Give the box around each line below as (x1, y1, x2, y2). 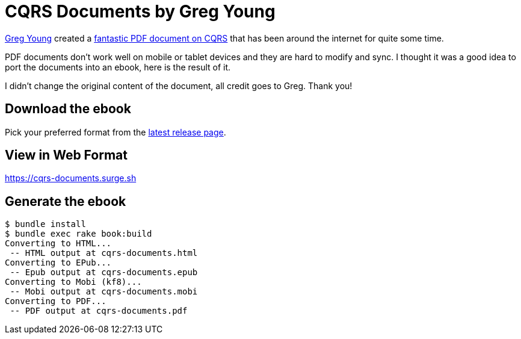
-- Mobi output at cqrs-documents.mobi (10, 287, 198, 297)
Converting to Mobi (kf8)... (5, 277, 142, 287)
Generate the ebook (5, 193, 126, 209)
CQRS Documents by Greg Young (5, 1, 276, 22)
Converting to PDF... (5, 296, 106, 306)
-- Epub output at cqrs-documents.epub (10, 267, 198, 278)
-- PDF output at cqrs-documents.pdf (10, 306, 188, 316)
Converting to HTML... (5, 238, 112, 249)
